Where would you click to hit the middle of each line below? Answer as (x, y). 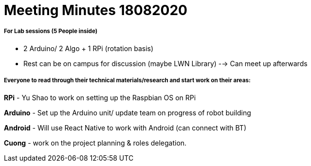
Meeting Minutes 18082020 (96, 10)
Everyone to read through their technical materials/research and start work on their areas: (127, 81)
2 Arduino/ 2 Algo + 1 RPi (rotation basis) (89, 48)
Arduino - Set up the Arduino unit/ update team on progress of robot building (128, 112)
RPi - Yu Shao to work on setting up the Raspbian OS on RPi (100, 97)
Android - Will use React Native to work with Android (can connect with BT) (125, 128)
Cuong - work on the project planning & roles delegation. (95, 143)
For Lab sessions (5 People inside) (51, 31)
